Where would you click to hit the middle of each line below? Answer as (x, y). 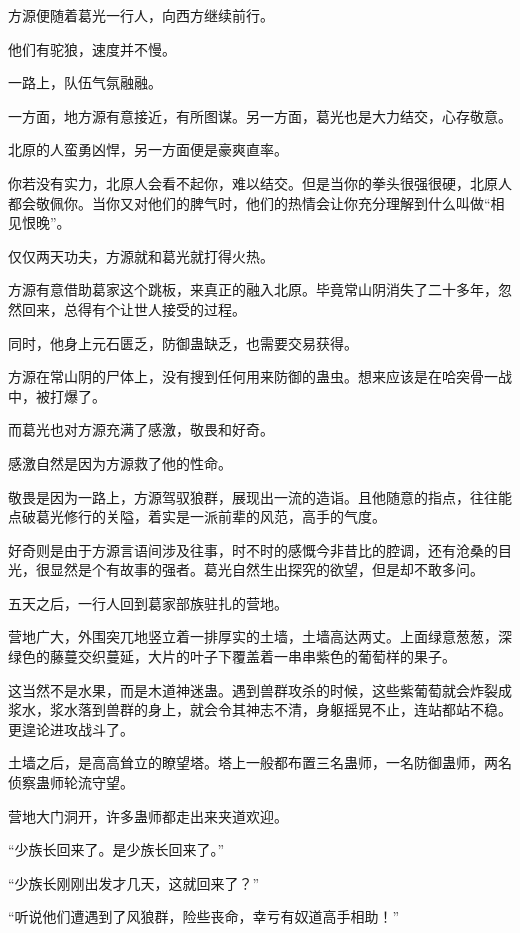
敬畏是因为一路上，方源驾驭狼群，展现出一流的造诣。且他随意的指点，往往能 (260, 496)
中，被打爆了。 (57, 395)
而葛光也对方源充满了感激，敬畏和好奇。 (141, 429)
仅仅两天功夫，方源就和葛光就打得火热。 (141, 255)
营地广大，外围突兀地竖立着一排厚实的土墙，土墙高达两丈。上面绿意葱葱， (253, 636)
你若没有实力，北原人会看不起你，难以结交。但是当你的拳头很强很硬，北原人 (260, 182)
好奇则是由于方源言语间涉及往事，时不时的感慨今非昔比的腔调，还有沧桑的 (253, 549)
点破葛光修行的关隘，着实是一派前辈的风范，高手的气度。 (197, 516)
